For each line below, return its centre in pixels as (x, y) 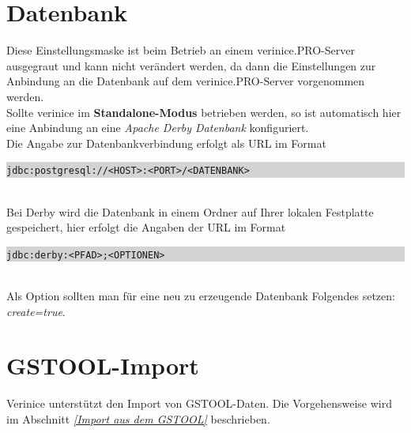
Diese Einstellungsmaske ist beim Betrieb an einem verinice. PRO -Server (181, 50)
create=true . (36, 311)
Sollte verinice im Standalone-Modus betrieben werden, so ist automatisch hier (204, 112)
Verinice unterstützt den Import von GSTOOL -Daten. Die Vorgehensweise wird (200, 403)
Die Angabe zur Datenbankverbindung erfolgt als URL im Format (166, 143)
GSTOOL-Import (103, 365)
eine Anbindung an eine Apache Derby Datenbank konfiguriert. (158, 128)
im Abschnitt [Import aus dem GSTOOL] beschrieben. (138, 418)
